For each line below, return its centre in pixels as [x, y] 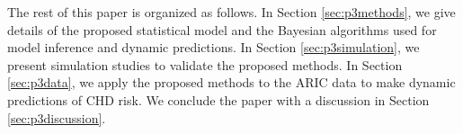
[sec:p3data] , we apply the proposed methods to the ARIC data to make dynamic [231, 82]
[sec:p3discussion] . [57, 117]
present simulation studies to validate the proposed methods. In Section [205, 64]
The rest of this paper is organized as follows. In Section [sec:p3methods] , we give [231, 12]
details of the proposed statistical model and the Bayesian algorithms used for [222, 29]
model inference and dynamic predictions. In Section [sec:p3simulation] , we [214, 47]
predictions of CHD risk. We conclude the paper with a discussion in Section [218, 99]
